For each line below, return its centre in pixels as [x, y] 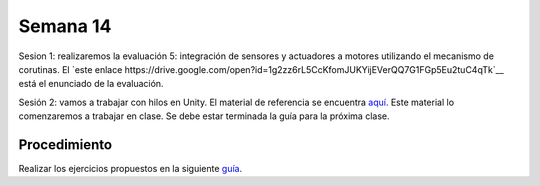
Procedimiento [65, 144]
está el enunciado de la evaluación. [91, 84]
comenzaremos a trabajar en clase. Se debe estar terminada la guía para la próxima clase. [204, 116]
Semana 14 [65, 26]
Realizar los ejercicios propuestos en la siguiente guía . [130, 169]
